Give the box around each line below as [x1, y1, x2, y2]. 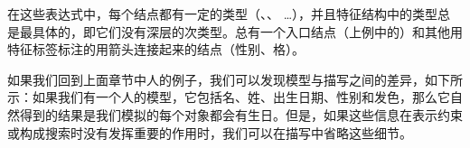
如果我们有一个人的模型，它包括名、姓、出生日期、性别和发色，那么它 [32, 88, 450, 106]
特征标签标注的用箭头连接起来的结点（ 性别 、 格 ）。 [7, 40, 305, 59]
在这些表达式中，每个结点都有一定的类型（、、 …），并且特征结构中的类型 [7, 5, 438, 23]
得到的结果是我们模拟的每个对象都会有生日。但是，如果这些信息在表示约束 [19, 105, 463, 124]
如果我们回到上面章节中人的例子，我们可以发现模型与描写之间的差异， [7, 69, 425, 88]
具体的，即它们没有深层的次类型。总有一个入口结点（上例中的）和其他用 [32, 22, 463, 41]
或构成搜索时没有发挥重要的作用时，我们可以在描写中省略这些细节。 [7, 123, 412, 142]
